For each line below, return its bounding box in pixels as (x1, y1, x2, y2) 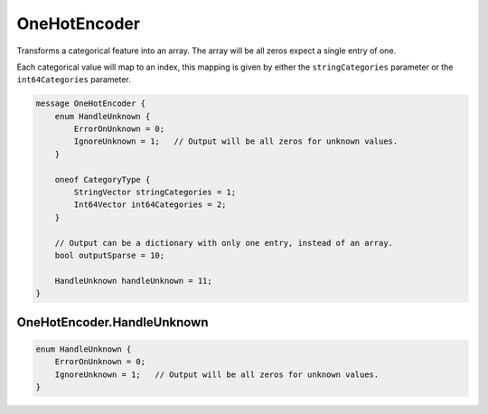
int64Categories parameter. (16, 74, 131, 85)
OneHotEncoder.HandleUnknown (16, 315, 209, 330)
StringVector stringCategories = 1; (73, 187, 237, 198)
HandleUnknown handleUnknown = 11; (54, 276, 212, 286)
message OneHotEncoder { (35, 99, 146, 108)
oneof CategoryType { (54, 174, 151, 184)
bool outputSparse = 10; (54, 250, 165, 260)
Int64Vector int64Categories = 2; (73, 200, 227, 210)
